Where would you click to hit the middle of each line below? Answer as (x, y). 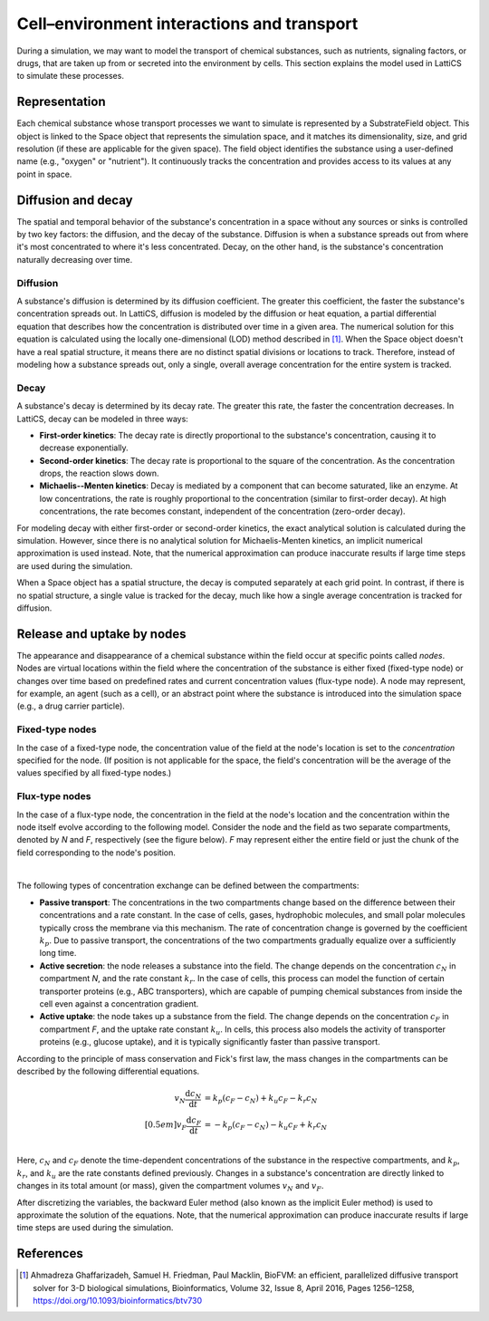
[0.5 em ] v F (166, 1126)
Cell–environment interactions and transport (187, 24)
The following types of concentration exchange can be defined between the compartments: (188, 886)
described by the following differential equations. (108, 1071)
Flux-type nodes (54, 796)
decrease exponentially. (84, 448)
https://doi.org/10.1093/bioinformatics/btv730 (118, 1301)
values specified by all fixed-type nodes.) (94, 773)
